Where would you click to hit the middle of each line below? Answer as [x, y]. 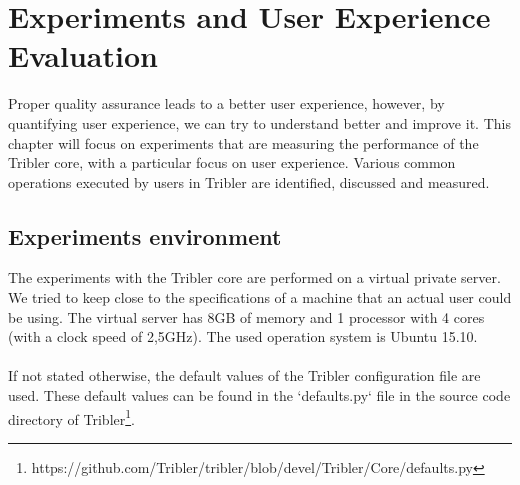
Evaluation [83, 55]
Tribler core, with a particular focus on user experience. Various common [232, 162]
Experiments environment [145, 235]
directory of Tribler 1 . [71, 417]
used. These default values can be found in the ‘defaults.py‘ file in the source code [259, 395]
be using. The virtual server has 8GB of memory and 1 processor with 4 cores [246, 316]
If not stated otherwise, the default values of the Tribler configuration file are [244, 375]
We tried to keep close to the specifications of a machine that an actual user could [260, 297]
